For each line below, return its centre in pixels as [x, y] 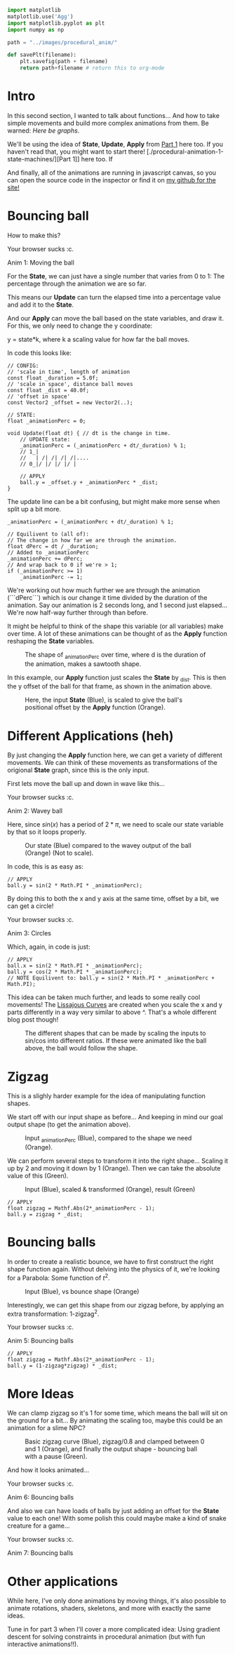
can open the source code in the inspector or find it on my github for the [112, 180]
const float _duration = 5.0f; [53, 378]
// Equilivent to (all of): [48, 534]
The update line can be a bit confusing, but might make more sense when [114, 501]
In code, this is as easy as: [46, 867]
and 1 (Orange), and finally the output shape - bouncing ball [111, 1449]
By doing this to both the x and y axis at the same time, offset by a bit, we [113, 899]
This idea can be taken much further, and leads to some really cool [104, 997]
